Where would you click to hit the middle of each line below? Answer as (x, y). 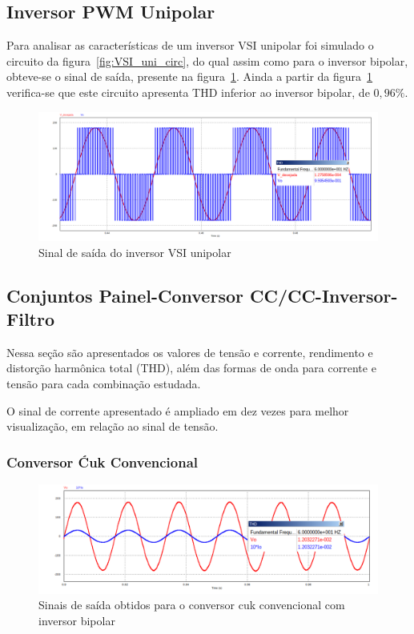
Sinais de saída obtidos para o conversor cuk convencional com (192, 605)
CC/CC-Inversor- (324, 295)
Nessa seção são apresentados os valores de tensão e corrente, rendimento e (190, 352)
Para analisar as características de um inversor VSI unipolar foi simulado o (190, 45)
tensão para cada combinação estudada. (104, 384)
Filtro (31, 319)
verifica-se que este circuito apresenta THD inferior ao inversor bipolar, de (188, 92)
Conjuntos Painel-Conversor (125, 295)
